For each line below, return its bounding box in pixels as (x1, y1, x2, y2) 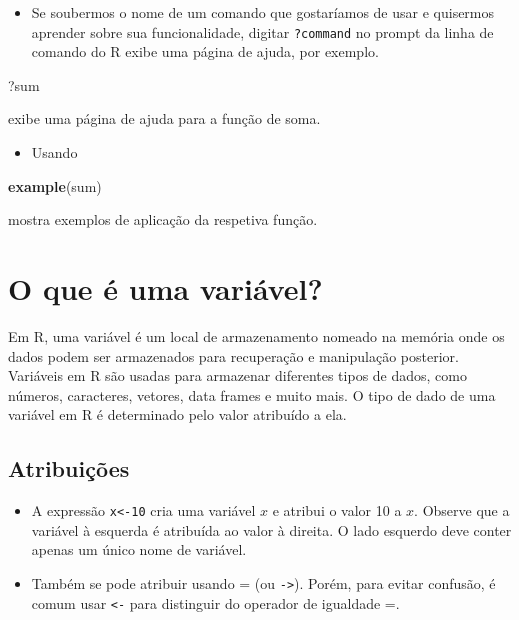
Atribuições (8, 453, 130, 484)
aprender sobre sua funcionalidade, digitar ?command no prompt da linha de (31, 21, 494, 42)
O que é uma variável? (8, 268, 323, 308)
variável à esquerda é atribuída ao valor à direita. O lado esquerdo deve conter (31, 519, 512, 540)
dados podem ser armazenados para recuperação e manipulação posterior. (8, 345, 459, 366)
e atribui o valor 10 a (272, 500, 402, 521)
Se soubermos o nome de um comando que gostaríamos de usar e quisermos (31, 2, 495, 22)
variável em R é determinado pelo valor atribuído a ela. (8, 404, 347, 425)
